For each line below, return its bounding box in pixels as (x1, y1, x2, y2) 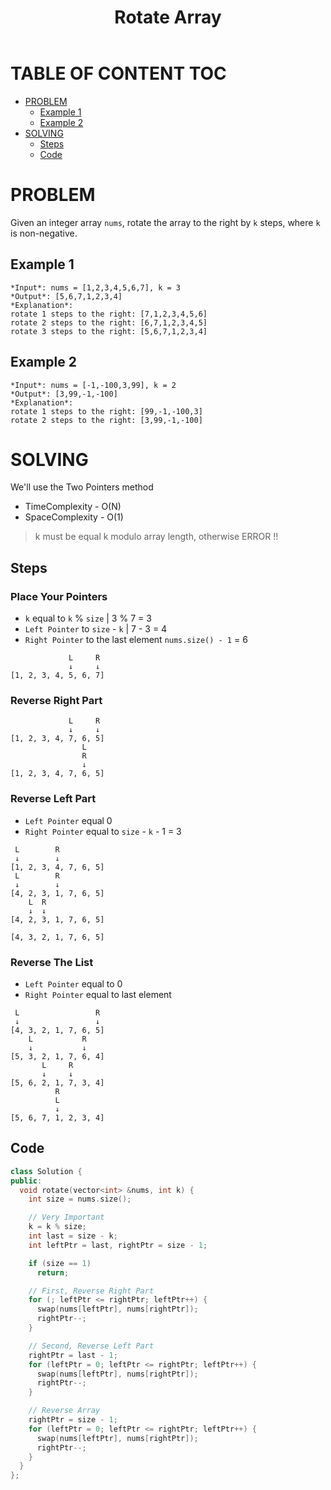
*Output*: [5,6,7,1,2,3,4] (10, 291, 123, 301)
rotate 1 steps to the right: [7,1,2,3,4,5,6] (10, 309, 208, 319)
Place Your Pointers (10, 589, 108, 603)
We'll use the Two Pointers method (10, 481, 154, 493)
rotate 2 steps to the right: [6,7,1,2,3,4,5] (10, 317, 208, 328)
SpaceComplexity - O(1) (24, 511, 124, 523)
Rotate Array (114, 6, 222, 29)
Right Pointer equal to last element (24, 989, 172, 1001)
